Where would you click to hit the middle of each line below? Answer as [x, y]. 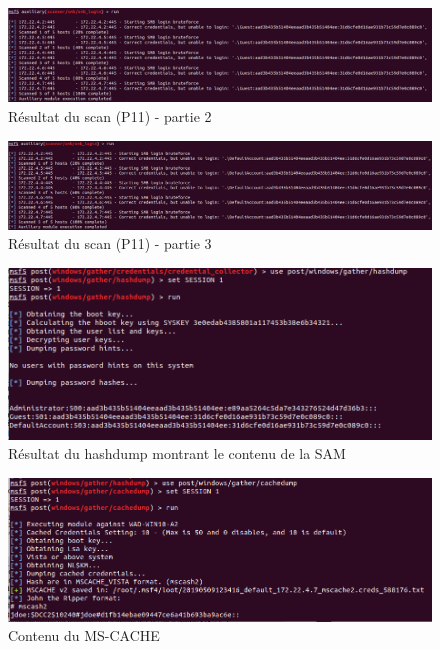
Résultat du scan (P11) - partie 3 [110, 243]
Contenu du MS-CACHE [84, 635]
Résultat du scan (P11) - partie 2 [110, 116]
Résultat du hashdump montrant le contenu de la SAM [177, 453]
